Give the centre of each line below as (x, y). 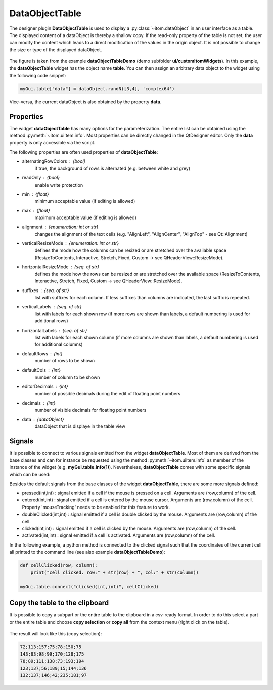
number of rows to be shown (65, 361)
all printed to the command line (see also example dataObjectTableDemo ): (87, 552)
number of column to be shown (67, 377)
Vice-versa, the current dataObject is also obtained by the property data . (85, 102)
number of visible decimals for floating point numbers (90, 410)
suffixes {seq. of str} (45, 290)
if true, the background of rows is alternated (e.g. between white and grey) (112, 168)
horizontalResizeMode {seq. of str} (61, 267)
